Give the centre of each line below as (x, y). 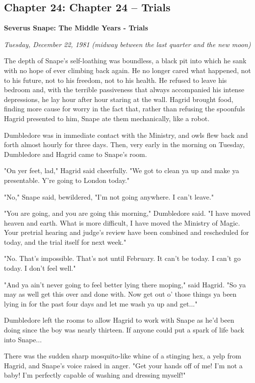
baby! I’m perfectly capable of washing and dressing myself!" (95, 375)
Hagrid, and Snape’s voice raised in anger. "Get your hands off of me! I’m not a (123, 365)
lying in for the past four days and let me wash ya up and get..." (101, 303)
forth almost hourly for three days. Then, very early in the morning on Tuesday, (124, 144)
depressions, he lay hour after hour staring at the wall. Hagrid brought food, (119, 99)
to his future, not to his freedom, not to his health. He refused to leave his (115, 80)
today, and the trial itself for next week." (65, 242)
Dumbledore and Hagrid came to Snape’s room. (76, 154)
